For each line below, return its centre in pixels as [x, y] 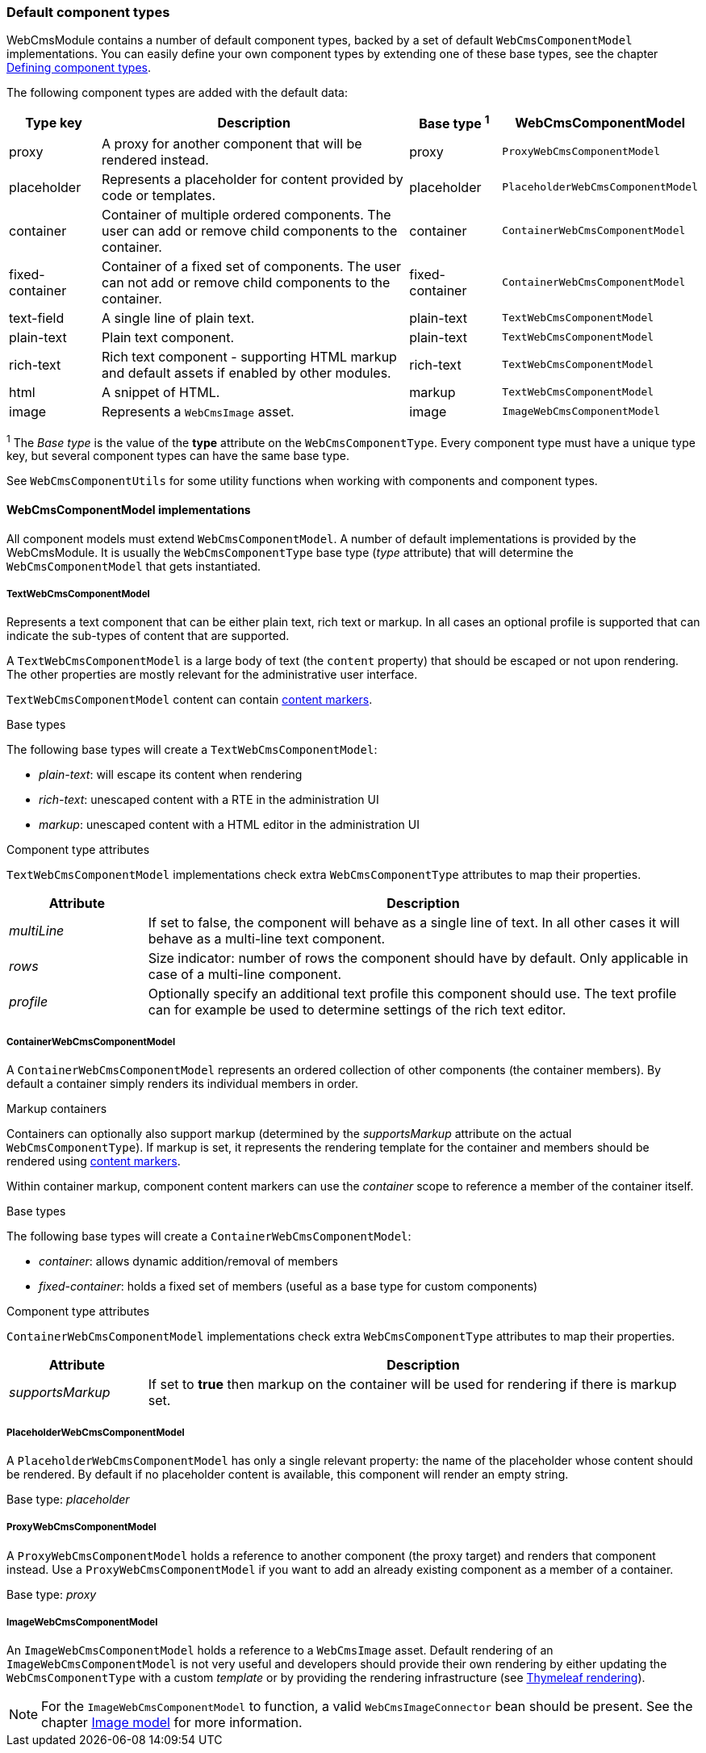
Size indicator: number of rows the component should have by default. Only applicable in [418, 958]
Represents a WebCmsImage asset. [198, 411]
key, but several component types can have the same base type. [178, 456]
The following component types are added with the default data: [177, 93]
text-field [37, 318]
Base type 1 [454, 123]
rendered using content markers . [94, 1161]
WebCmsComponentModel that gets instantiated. [134, 566]
